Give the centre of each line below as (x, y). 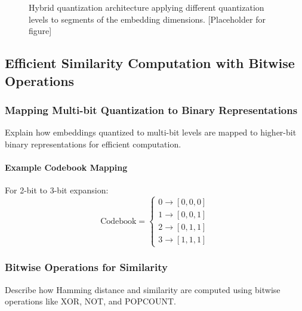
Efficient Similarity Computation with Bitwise (150, 63)
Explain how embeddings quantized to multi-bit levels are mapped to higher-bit (151, 132)
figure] (40, 31)
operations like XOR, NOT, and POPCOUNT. (90, 301)
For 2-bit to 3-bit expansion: (57, 190)
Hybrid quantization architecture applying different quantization (147, 7)
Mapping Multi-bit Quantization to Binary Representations (151, 110)
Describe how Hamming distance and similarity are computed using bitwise (143, 289)
